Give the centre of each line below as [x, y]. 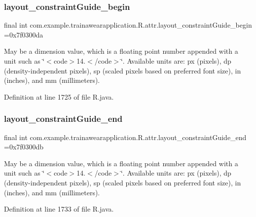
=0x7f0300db [24, 147]
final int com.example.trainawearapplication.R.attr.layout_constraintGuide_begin [128, 25]
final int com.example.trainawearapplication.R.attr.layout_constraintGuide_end [125, 137]
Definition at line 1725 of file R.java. [59, 96]
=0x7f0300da [24, 34]
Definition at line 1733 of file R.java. [59, 209]
